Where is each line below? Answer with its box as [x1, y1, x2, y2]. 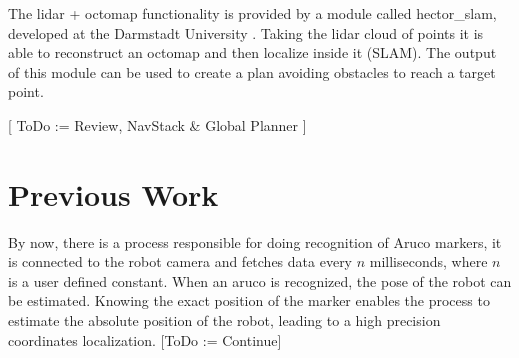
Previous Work [8, 173, 219, 214]
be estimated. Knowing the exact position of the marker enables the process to [8, 290, 490, 311]
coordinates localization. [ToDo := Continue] [8, 329, 282, 350]
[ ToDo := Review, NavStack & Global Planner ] [8, 114, 307, 135]
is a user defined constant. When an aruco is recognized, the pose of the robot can [8, 270, 512, 291]
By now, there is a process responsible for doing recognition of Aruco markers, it [8, 231, 502, 252]
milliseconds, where [369, 251, 488, 272]
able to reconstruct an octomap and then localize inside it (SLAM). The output [8, 42, 497, 63]
